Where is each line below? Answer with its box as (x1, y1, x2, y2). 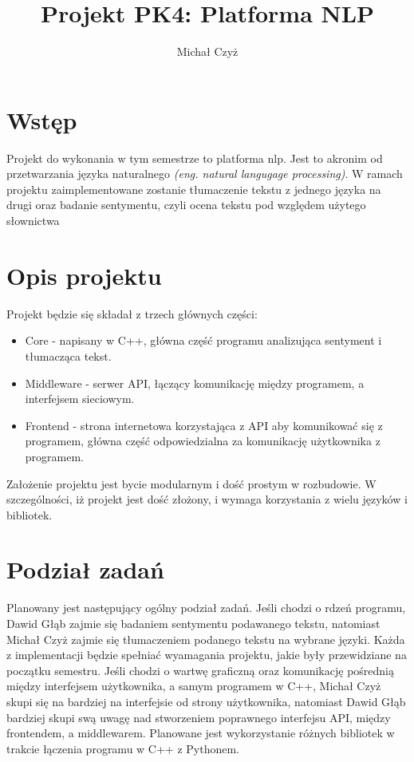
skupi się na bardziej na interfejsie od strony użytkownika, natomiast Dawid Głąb (6, 693, 406, 709)
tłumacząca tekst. (25, 347, 112, 364)
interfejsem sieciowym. (25, 390, 135, 407)
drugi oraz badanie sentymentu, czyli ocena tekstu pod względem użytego (6, 196, 366, 213)
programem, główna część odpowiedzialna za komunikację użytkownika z (25, 432, 380, 449)
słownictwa (6, 212, 60, 229)
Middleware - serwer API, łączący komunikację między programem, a (25, 374, 365, 391)
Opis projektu (6, 259, 162, 291)
